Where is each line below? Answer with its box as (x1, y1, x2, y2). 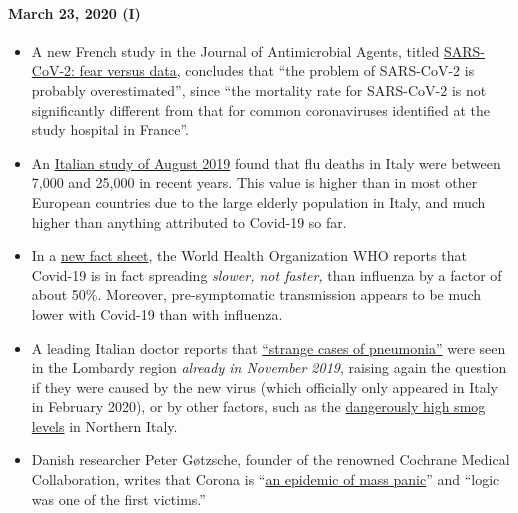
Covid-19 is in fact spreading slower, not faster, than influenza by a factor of (31, 264, 502, 285)
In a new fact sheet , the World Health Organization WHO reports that (31, 245, 467, 266)
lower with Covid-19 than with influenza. (31, 303, 283, 324)
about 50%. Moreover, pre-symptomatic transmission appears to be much (31, 284, 482, 305)
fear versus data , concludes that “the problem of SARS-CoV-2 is (79, 60, 475, 81)
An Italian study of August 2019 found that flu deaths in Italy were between (31, 152, 501, 173)
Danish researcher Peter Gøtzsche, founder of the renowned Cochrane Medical (31, 449, 510, 470)
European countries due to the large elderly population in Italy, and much (31, 191, 486, 212)
